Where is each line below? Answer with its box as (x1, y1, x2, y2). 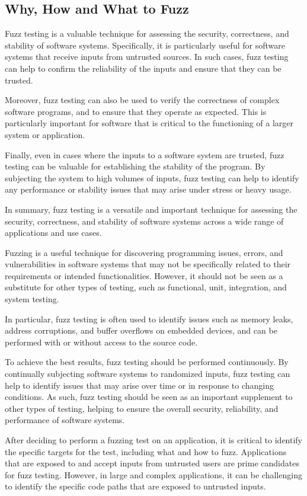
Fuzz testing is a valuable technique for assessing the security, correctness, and (5, 27, 289, 40)
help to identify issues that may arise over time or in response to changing (5, 379, 274, 391)
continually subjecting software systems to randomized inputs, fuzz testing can (5, 367, 290, 380)
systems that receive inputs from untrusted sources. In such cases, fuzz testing (5, 50, 289, 63)
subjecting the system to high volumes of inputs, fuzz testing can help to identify (5, 171, 299, 184)
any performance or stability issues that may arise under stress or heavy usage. (5, 183, 292, 196)
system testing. (5, 293, 59, 305)
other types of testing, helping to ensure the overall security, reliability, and (5, 402, 279, 414)
